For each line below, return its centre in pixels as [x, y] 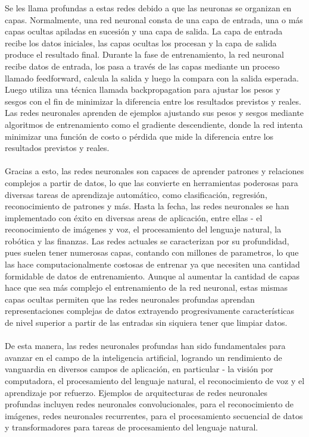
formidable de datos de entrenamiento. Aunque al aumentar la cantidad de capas [152, 276]
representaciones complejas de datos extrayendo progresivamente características [150, 311]
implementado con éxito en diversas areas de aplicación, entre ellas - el [134, 217]
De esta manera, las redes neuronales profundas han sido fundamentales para [145, 346]
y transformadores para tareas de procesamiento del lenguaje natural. [132, 427]
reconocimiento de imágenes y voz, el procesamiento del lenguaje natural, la [143, 229]
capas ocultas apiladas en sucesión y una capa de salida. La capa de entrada [144, 31]
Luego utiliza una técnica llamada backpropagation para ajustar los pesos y [143, 89]
